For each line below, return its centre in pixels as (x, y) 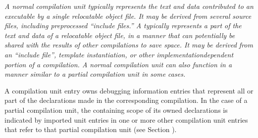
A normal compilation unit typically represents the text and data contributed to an (129, 6)
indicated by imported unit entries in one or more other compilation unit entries (126, 119)
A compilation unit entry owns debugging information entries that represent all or (129, 90)
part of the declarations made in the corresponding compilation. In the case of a (126, 100)
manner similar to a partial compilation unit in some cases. (95, 74)
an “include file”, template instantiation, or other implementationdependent (119, 54)
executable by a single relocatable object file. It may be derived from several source (128, 16)
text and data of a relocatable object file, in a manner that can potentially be (120, 35)
